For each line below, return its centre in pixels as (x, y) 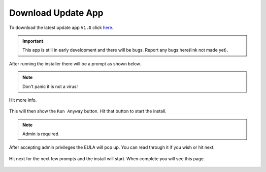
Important (33, 41)
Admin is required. (41, 134)
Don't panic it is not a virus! (50, 86)
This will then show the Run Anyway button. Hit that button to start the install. (88, 111)
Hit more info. (23, 100)
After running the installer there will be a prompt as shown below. (75, 63)
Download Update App (56, 13)
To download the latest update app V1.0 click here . (61, 28)
